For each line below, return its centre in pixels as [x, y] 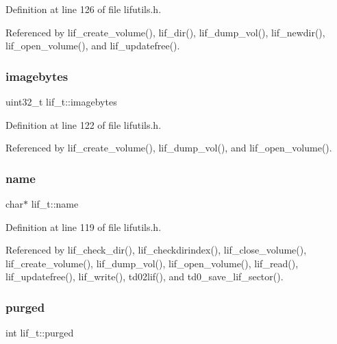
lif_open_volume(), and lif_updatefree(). [93, 46]
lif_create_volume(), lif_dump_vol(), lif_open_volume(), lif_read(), [152, 263]
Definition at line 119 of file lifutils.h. [84, 226]
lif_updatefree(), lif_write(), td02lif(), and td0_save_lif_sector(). [145, 277]
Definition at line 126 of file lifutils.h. [84, 9]
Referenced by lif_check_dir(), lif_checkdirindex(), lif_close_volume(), [156, 250]
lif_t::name [55, 204]
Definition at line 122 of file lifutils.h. [84, 124]
